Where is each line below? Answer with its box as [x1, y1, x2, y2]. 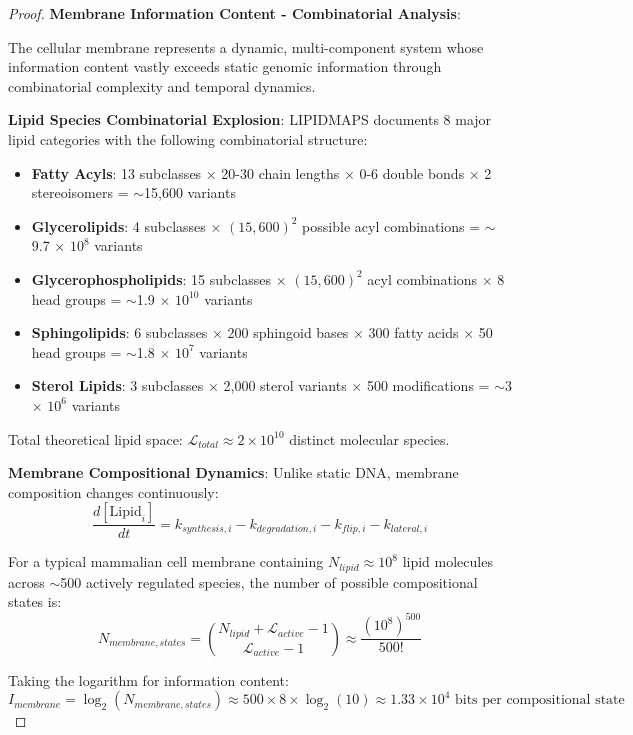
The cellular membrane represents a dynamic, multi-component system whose [8, 36, 484, 57]
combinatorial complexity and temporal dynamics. [8, 75, 316, 96]
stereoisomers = [31, 182, 129, 203]
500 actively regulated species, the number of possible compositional [60, 571, 478, 592]
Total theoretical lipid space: [8, 428, 183, 449]
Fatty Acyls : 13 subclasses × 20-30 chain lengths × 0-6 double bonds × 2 [31, 162, 492, 183]
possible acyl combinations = [302, 215, 481, 236]
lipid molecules [402, 551, 493, 572]
